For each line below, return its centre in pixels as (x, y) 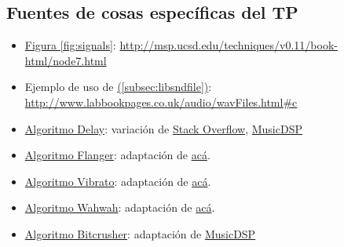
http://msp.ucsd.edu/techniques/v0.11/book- (229, 45)
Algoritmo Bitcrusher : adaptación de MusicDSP (140, 233)
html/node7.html (66, 60)
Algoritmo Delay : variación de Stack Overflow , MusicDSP (163, 128)
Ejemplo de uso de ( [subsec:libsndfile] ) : (118, 87)
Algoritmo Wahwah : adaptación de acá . (120, 207)
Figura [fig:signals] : (70, 45)
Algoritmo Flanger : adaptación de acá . (117, 155)
